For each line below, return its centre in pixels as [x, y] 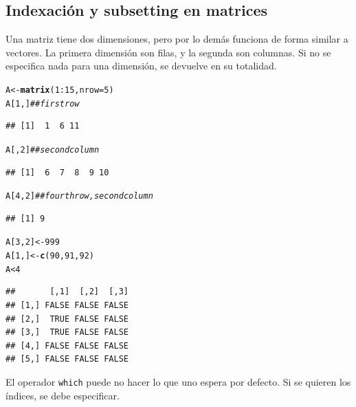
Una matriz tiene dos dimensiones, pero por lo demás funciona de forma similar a [177, 39]
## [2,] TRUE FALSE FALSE [67, 319]
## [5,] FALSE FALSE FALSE [67, 359]
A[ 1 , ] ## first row [43, 103]
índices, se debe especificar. [63, 395]
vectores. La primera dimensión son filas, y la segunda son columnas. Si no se [168, 52]
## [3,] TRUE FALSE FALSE [67, 332]
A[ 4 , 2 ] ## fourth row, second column [79, 196]
